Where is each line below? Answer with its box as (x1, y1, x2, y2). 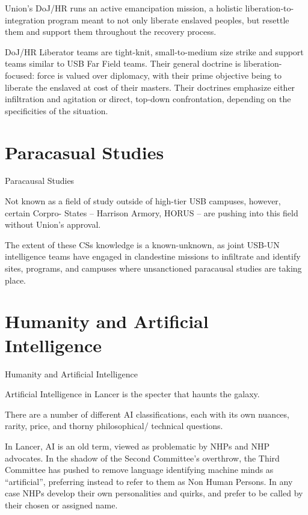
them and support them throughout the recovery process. (5, 25, 217, 38)
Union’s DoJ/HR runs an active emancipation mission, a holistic (5, 2, 242, 14)
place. (5, 273, 26, 286)
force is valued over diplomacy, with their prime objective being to (37, 69, 282, 81)
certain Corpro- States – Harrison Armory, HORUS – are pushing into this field (5, 206, 298, 219)
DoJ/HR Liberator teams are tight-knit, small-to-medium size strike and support (5, 45, 304, 58)
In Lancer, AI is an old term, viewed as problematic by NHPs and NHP (5, 439, 269, 452)
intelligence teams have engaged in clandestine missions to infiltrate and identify (5, 250, 301, 263)
